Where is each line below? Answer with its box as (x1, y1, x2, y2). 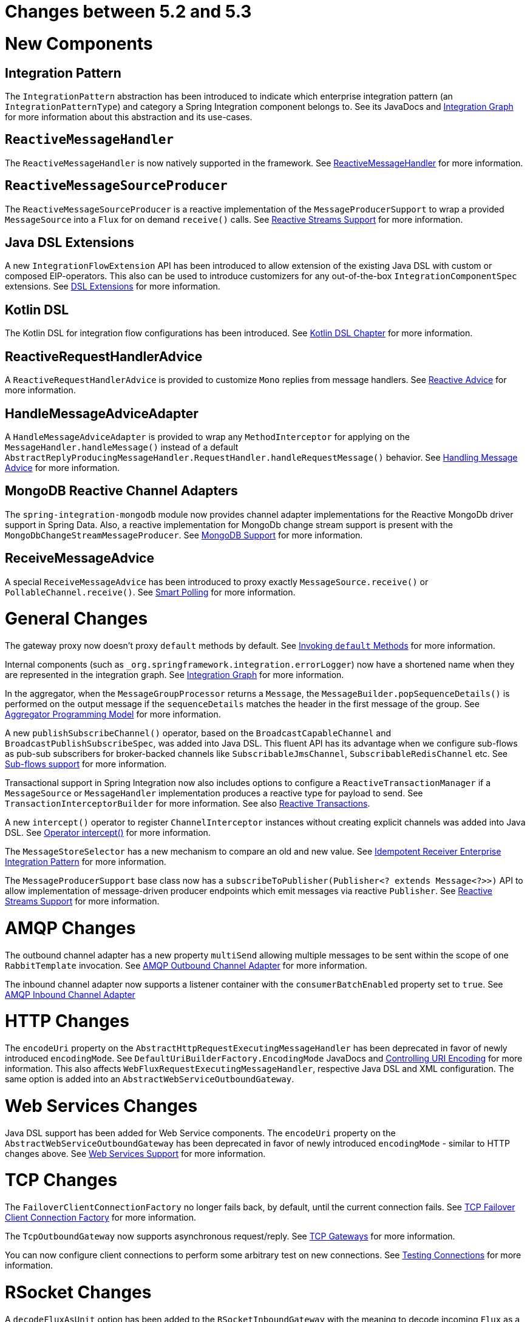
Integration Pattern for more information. (5, 856, 166, 867)
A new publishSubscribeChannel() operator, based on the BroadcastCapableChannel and (5, 728, 392, 739)
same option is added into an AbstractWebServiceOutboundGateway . (5, 1074, 294, 1085)
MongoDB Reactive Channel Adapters (5, 483, 238, 499)
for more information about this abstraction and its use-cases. (5, 111, 253, 122)
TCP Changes (5, 1170, 118, 1191)
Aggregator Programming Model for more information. (5, 709, 221, 720)
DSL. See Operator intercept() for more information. (5, 827, 211, 838)
